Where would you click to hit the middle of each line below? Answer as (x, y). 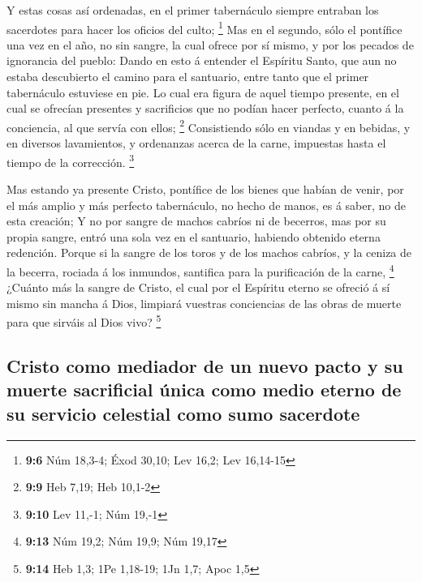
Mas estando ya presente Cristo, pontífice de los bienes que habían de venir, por (205, 188)
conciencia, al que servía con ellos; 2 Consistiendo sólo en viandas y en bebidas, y (209, 126)
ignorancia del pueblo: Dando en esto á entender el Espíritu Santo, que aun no (202, 60)
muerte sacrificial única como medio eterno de (204, 389)
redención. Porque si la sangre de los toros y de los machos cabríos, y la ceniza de (209, 252)
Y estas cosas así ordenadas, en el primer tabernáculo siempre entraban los (193, 10)
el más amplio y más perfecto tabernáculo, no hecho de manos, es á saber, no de (206, 205)
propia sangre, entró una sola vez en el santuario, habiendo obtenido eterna (194, 236)
